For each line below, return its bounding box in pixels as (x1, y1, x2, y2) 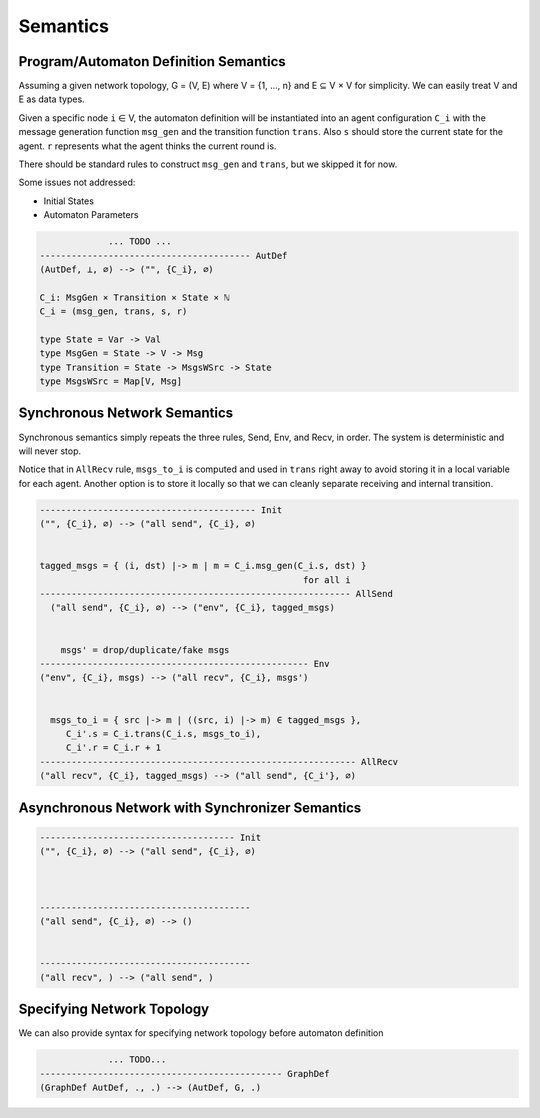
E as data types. (18, 93, 85, 105)
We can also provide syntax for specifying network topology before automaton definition (18, 1027, 384, 1039)
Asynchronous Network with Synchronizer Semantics (18, 799, 362, 816)
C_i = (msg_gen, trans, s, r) (39, 306, 188, 317)
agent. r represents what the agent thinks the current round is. (18, 140, 277, 152)
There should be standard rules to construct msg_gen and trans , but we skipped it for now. (18, 158, 398, 170)
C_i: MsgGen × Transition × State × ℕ (39, 291, 230, 303)
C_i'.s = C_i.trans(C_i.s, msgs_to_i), (65, 728, 262, 739)
